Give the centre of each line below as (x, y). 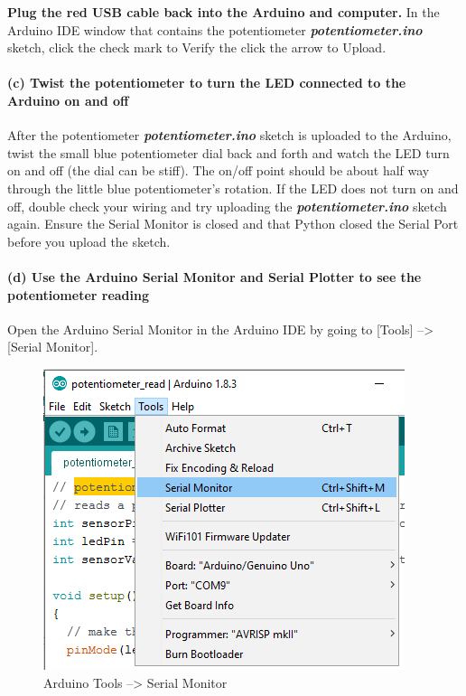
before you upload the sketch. (89, 241)
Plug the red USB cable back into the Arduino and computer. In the (224, 12)
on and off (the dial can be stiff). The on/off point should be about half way (219, 170)
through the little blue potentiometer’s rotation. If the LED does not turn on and (233, 188)
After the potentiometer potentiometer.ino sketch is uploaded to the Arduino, (229, 135)
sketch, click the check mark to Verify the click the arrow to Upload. (197, 47)
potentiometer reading (79, 294)
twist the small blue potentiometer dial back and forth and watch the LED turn (228, 152)
